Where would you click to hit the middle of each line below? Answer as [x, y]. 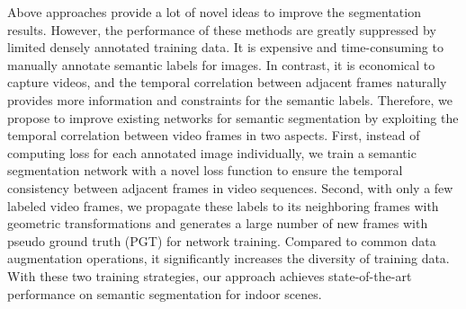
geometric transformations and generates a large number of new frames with [218, 223]
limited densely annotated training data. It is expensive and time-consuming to [225, 47]
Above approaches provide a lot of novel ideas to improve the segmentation [214, 12]
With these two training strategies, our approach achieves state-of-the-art [210, 275]
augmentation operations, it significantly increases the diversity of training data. [229, 258]
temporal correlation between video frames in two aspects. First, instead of [214, 135]
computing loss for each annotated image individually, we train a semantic [212, 152]
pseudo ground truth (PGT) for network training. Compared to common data [222, 240]
